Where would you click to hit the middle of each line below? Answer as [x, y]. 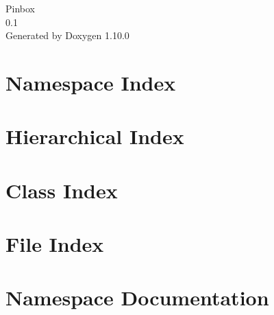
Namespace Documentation [137, 297]
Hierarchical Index [95, 136]
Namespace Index [91, 82]
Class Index [62, 190]
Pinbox [20, 8]
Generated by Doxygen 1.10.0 [67, 35]
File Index [55, 244]
